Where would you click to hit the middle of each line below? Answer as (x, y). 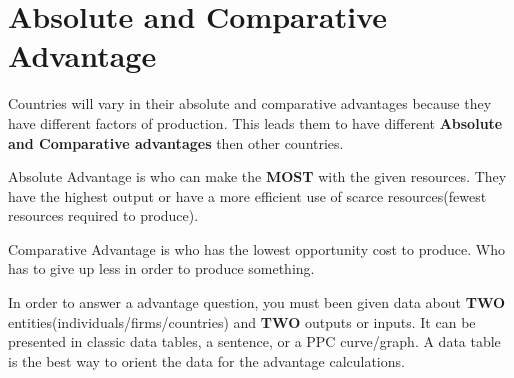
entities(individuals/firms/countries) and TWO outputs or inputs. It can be (242, 321)
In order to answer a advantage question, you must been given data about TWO (257, 302)
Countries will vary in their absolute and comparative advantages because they (250, 103)
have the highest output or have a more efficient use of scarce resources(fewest (247, 195)
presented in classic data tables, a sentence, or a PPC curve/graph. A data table (254, 341)
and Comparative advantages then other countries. (176, 142)
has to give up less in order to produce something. (161, 268)
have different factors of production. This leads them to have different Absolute (255, 122)
